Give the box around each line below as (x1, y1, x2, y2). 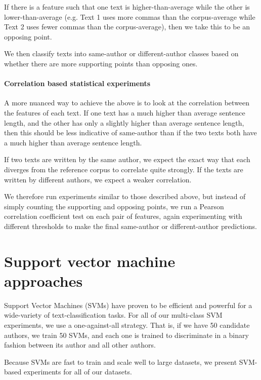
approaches (4, 270, 83, 291)
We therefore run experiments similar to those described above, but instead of (4, 191, 246, 202)
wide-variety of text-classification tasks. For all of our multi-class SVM (4, 310, 223, 320)
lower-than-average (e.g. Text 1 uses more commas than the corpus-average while (4, 11, 255, 22)
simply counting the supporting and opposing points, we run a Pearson (4, 201, 224, 211)
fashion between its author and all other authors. (4, 339, 156, 350)
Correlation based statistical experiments (4, 78, 151, 89)
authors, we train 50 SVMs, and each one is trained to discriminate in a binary (4, 329, 249, 340)
